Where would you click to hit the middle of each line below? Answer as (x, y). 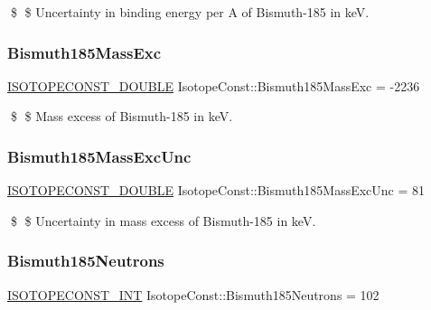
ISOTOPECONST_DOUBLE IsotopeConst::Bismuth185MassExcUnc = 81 (216, 190)
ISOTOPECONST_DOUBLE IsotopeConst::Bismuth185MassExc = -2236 (214, 85)
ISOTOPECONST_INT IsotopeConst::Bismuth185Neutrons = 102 (193, 294)
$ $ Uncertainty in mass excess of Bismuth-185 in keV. (163, 220)
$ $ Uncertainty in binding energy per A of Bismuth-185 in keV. (190, 12)
